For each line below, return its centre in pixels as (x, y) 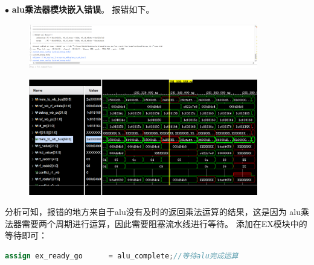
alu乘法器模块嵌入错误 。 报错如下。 (83, 9)
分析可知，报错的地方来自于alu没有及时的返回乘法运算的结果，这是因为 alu (153, 212)
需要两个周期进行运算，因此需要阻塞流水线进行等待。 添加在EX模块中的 (164, 223)
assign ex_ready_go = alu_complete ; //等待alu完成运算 (122, 256)
